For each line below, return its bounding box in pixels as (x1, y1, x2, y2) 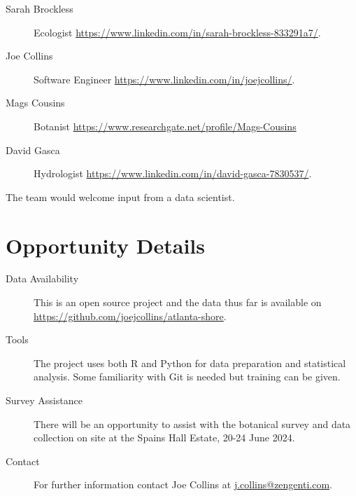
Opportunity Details (6, 230, 206, 259)
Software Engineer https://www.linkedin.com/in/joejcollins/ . (34, 71, 295, 86)
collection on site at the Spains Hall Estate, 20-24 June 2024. (34, 430, 295, 445)
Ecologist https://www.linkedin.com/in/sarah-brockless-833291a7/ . (34, 25, 321, 39)
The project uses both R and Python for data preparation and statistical (34, 355, 346, 370)
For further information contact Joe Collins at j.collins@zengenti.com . (34, 477, 332, 492)
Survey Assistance (6, 393, 83, 408)
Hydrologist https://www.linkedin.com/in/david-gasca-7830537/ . (34, 166, 312, 181)
